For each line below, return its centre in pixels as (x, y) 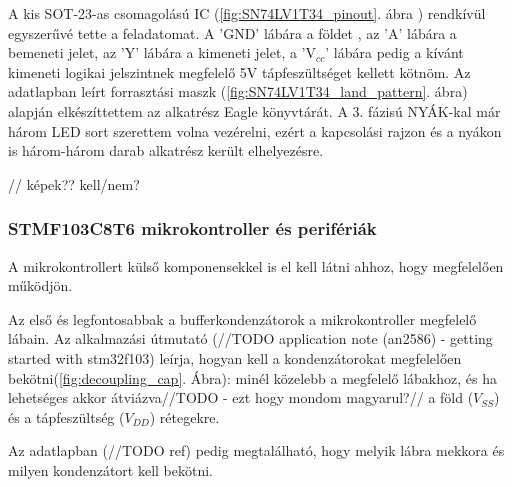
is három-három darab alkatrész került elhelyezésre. (166, 150)
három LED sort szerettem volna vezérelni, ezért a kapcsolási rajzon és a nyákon (255, 130)
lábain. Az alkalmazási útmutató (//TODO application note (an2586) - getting (250, 338)
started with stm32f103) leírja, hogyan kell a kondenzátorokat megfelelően (235, 357)
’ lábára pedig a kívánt (394, 52)
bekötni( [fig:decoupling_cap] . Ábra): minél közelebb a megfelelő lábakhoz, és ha (252, 377)
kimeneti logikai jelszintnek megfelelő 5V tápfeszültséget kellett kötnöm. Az (239, 71)
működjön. (40, 285)
